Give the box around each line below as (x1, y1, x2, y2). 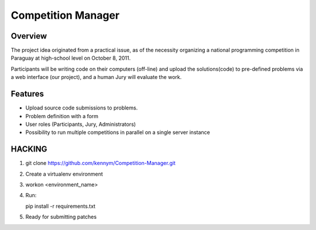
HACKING (11, 144, 47, 155)
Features (11, 89, 44, 99)
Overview (11, 31, 47, 41)
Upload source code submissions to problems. (25, 104, 138, 111)
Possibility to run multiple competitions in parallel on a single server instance (25, 129, 210, 136)
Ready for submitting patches (25, 214, 97, 221)
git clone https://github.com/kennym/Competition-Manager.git (25, 160, 176, 167)
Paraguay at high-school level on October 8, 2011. (11, 54, 131, 61)
